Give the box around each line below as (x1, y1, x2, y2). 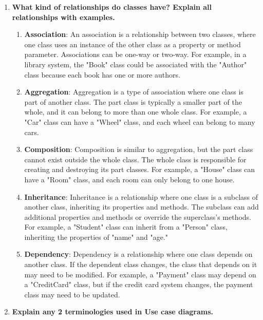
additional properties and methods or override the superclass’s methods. (24, 211, 251, 222)
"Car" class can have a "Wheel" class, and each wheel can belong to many (24, 116, 255, 127)
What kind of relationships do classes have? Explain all (12, 2, 212, 12)
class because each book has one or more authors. (24, 69, 181, 80)
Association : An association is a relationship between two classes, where (24, 29, 256, 40)
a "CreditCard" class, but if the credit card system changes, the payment (24, 279, 253, 290)
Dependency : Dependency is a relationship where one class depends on (24, 249, 253, 259)
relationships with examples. (12, 11, 115, 22)
